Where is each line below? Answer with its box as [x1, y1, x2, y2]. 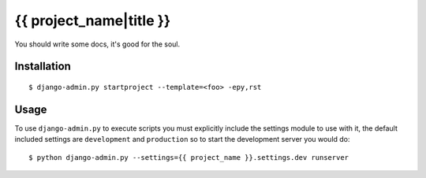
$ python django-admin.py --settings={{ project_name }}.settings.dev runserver [28, 153, 349, 161]
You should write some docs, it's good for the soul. [14, 39, 181, 49]
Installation [14, 60, 71, 73]
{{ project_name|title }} [14, 12, 171, 29]
